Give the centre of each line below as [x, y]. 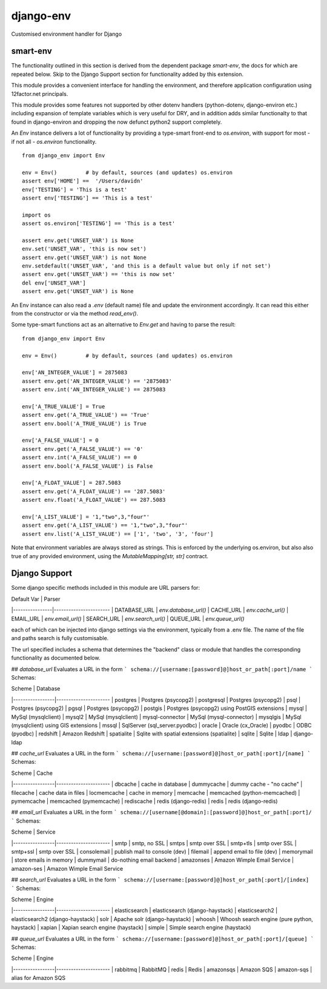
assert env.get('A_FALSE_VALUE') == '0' [83, 449]
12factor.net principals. [40, 93]
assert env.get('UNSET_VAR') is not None [84, 257]
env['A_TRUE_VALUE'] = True [64, 406]
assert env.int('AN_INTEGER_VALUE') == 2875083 [94, 390]
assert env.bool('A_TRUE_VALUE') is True [84, 424]
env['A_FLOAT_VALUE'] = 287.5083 [71, 483]
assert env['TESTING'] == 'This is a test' [88, 198]
